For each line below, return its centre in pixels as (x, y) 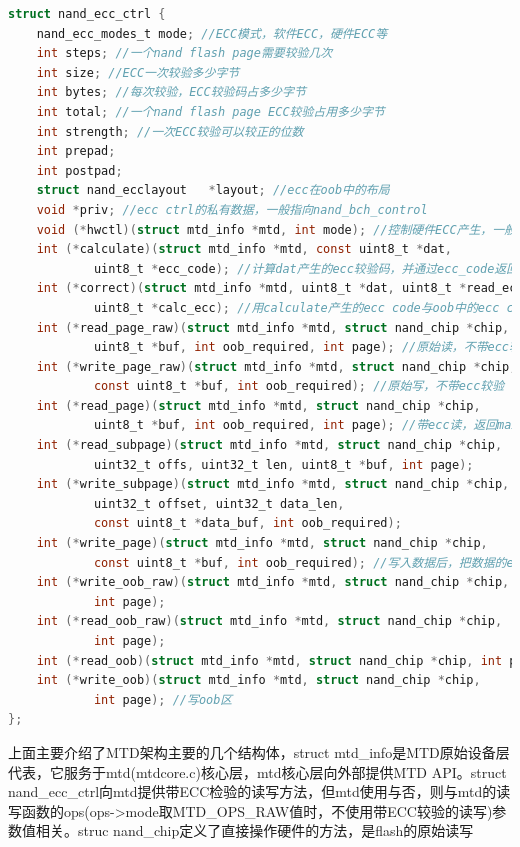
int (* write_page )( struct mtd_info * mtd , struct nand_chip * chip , (262, 543)
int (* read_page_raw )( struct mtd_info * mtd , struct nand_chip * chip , (273, 327)
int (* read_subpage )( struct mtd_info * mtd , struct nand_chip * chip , (269, 445)
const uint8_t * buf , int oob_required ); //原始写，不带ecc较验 (299, 386)
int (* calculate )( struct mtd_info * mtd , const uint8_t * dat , (244, 249)
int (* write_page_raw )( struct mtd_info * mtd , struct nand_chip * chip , (276, 366)
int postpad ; (79, 170)
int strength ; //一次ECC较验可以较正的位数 (170, 131)
